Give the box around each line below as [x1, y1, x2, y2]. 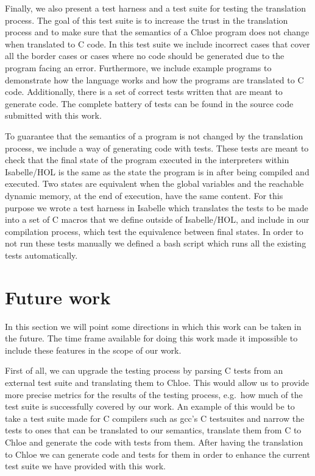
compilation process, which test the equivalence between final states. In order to [5, 225, 303, 237]
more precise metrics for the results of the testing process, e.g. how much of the [5, 388, 303, 401]
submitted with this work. [5, 109, 102, 122]
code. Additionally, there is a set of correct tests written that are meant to [5, 85, 283, 98]
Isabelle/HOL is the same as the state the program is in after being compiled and [5, 165, 310, 178]
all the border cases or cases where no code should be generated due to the [5, 49, 285, 62]
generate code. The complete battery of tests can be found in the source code [5, 97, 294, 110]
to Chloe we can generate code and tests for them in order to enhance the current [5, 447, 310, 460]
